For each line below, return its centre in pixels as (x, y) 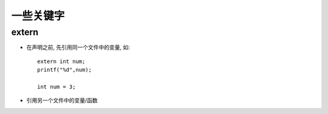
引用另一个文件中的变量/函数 (62, 101)
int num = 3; (56, 87)
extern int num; (61, 61)
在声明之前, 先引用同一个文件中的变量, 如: (78, 47)
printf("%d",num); (65, 70)
